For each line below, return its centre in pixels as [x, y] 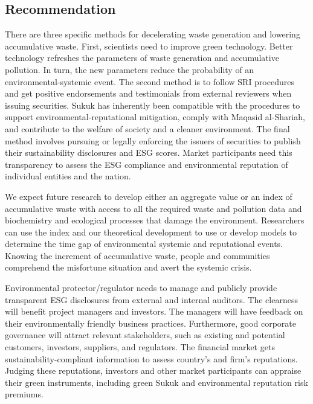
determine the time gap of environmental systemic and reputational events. [144, 244]
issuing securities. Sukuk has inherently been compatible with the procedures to [153, 105]
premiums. [24, 394]
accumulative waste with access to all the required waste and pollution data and [153, 208]
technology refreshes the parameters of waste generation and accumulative [142, 58]
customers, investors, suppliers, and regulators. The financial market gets [140, 347]
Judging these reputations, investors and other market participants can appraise [153, 370]
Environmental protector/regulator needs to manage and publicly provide [141, 288]
